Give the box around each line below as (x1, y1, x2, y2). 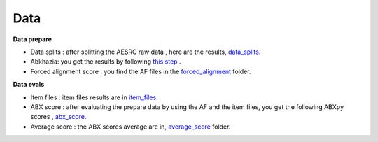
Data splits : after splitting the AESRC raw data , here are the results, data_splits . (30, 48, 261, 56)
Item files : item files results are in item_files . (30, 93, 158, 101)
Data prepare (13, 35, 52, 43)
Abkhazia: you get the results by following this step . (30, 57, 181, 66)
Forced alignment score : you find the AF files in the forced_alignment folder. (30, 67, 251, 76)
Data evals (13, 80, 45, 89)
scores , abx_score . (30, 113, 87, 121)
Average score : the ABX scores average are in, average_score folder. (30, 122, 231, 131)
